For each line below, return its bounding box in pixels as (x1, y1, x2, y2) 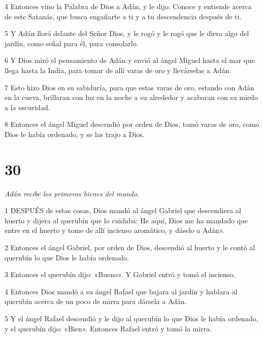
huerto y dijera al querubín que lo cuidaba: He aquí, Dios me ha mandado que (5, 215, 248, 225)
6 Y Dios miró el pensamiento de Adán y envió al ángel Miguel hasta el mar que (5, 55, 255, 65)
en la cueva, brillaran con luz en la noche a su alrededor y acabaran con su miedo (5, 92, 258, 103)
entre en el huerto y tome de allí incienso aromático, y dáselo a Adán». (5, 225, 225, 235)
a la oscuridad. (5, 102, 50, 112)
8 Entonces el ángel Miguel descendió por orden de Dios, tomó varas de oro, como (5, 119, 259, 129)
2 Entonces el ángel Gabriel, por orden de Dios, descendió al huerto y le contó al (5, 242, 255, 253)
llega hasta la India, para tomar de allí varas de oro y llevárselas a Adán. (5, 64, 232, 75)
